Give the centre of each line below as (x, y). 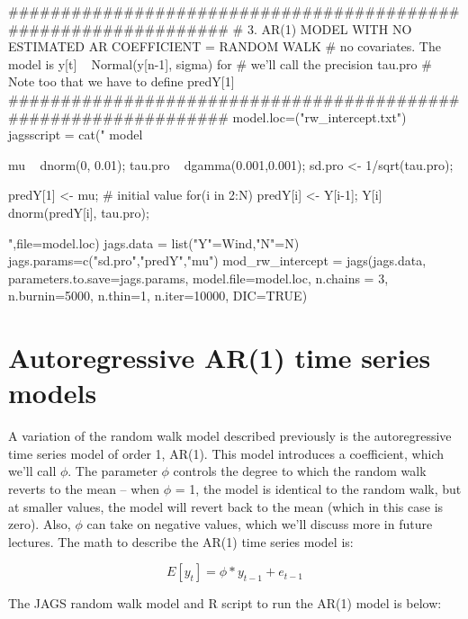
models (53, 393)
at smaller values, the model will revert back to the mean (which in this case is (226, 506)
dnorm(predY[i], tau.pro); (79, 212)
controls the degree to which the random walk (300, 471)
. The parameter (112, 471)
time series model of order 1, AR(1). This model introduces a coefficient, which (226, 453)
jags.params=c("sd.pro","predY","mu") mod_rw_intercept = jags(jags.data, (217, 260)
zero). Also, (40, 524)
